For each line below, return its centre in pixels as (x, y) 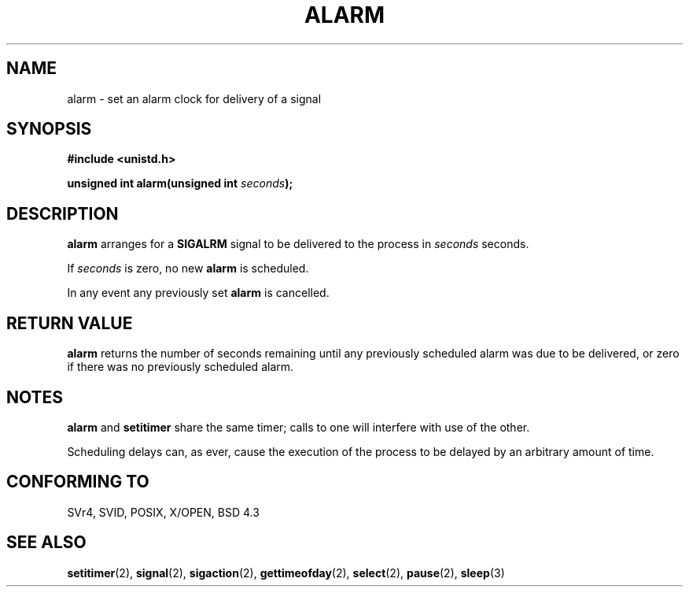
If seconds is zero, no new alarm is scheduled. (188, 269)
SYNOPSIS (49, 129)
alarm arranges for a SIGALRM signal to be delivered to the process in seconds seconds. (298, 244)
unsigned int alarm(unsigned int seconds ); (180, 183)
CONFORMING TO (78, 482)
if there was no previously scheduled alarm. (181, 367)
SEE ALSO (46, 543)
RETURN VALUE (70, 323)
